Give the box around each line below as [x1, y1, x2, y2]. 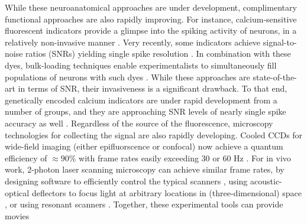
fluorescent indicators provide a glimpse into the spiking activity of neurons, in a [5, 24, 297, 37]
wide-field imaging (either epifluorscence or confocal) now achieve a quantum [5, 140, 283, 152]
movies [5, 209, 30, 222]
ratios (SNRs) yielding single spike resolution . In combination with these [25, 47, 291, 60]
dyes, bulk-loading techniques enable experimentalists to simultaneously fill [5, 59, 277, 71]
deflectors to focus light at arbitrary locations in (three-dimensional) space [31, 186, 302, 199]
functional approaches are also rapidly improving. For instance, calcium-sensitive [5, 12, 297, 25]
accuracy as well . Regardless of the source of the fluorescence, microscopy [5, 116, 273, 129]
